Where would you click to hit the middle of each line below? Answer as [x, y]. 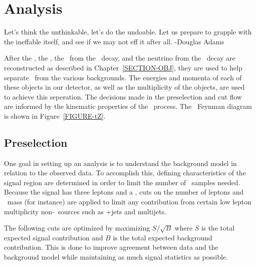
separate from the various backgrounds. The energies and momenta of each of [123, 77]
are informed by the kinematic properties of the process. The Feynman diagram [128, 106]
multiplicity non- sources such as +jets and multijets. [85, 211]
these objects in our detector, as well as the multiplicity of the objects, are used [125, 87]
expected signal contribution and [54, 237]
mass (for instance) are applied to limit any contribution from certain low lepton [129, 202]
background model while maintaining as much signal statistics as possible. [116, 257]
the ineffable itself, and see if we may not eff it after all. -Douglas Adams [114, 41]
